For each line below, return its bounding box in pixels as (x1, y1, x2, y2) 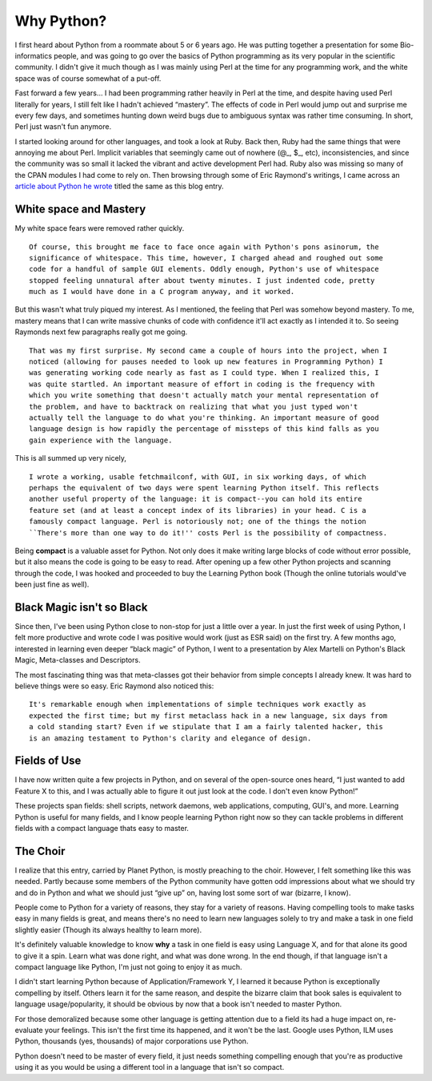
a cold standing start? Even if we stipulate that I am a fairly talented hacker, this (29, 722, 384, 732)
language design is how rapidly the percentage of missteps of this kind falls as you (29, 425, 379, 434)
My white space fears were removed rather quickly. (14, 224, 185, 233)
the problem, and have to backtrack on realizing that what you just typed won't (29, 401, 358, 411)
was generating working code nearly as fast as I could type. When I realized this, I (29, 369, 379, 377)
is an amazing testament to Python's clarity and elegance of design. (29, 733, 312, 743)
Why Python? (14, 12, 107, 30)
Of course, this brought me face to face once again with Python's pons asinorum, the (29, 242, 379, 252)
